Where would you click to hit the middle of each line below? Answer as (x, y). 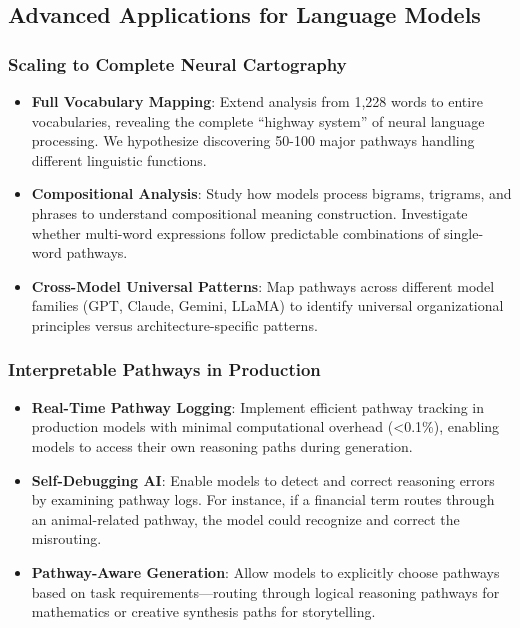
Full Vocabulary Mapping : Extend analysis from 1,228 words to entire (257, 101)
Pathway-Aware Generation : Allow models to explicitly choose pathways (265, 571)
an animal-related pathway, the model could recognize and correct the (245, 518)
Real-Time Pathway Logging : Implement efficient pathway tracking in (257, 406)
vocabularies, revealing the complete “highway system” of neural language (258, 120)
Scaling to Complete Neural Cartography (177, 63)
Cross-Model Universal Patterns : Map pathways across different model (263, 285)
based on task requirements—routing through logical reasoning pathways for (265, 591)
